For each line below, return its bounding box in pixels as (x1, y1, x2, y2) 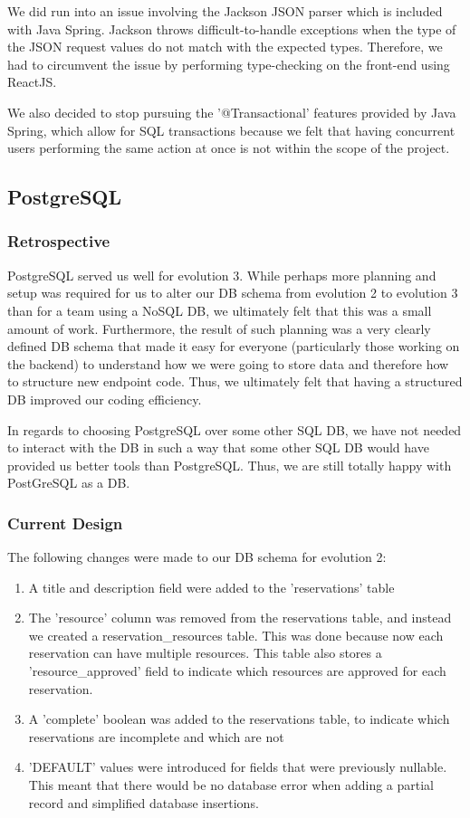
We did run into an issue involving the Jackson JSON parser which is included (7, 2, 443, 20)
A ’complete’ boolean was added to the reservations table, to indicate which (28, 709, 450, 728)
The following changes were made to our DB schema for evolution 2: (7, 547, 387, 566)
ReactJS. (7, 72, 57, 91)
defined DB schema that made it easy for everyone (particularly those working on (7, 337, 460, 356)
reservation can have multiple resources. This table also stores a (28, 643, 382, 662)
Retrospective (7, 230, 110, 252)
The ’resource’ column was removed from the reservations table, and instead (28, 608, 452, 627)
